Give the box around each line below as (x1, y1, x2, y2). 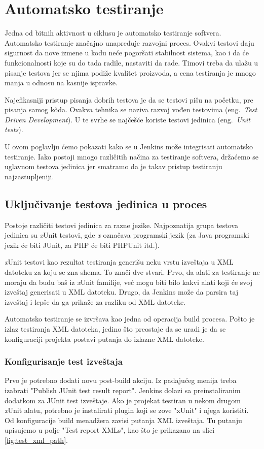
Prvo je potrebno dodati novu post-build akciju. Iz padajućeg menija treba (5, 375, 237, 386)
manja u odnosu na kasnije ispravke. (5, 77, 118, 88)
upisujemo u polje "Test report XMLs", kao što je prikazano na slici (5, 425, 215, 435)
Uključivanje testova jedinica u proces (5, 196, 207, 211)
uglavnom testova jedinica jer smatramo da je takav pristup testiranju (5, 161, 222, 172)
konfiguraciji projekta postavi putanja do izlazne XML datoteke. (5, 333, 204, 344)
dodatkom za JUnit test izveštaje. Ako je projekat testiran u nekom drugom (5, 395, 241, 405)
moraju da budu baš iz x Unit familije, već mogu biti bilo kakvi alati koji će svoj (5, 276, 252, 287)
